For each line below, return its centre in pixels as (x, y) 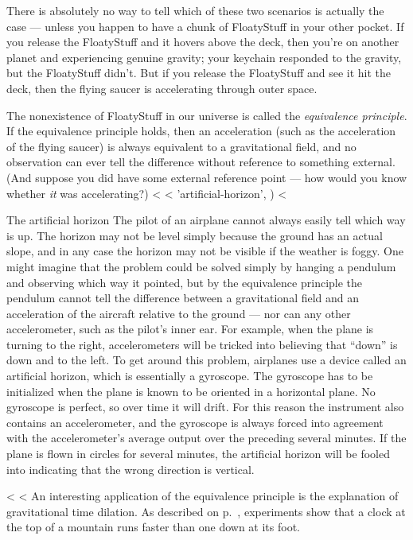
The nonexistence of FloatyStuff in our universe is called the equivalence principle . (207, 115)
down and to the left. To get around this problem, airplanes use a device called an (206, 360)
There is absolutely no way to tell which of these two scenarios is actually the (195, 10)
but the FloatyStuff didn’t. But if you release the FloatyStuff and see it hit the (199, 73)
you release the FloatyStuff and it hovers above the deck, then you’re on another (203, 42)
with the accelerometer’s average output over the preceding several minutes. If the (206, 438)
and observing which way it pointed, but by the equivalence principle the (185, 282)
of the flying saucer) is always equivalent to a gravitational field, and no (181, 146)
